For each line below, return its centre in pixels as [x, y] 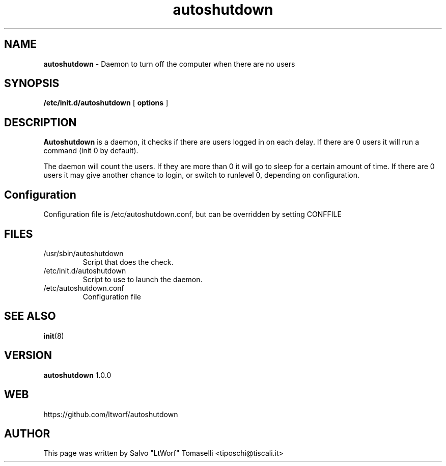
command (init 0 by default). [91, 151]
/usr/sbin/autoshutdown [83, 253]
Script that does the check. [128, 262]
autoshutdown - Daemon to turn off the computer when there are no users [169, 64]
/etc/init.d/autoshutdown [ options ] [106, 103]
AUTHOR [27, 433]
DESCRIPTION [40, 122]
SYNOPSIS [32, 84]
